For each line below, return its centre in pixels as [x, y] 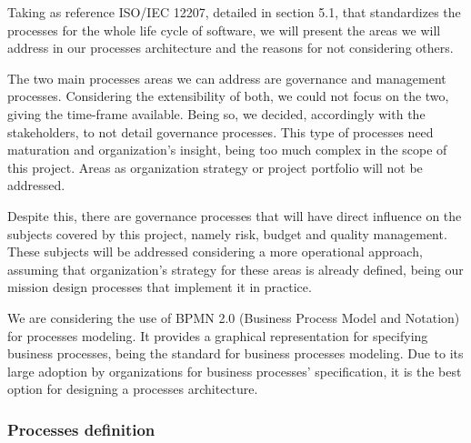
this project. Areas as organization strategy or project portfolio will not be [215, 167]
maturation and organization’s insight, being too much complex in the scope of [227, 150]
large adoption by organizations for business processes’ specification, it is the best [235, 371]
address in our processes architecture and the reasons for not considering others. [230, 48]
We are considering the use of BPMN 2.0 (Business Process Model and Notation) [234, 317]
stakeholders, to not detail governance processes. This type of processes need [220, 131]
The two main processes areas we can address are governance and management [227, 78]
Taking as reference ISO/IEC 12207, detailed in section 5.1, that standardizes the [234, 12]
